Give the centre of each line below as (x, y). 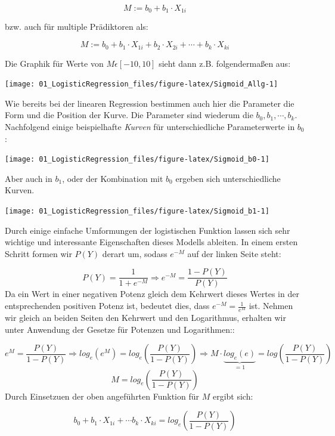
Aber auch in (29, 178)
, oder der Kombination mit (113, 178)
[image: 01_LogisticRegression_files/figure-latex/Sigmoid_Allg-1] (142, 84)
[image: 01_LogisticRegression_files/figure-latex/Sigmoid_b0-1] (137, 160)
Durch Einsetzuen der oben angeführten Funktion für (102, 396)
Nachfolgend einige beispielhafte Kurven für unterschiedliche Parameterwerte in (150, 126)
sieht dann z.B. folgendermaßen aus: (225, 63)
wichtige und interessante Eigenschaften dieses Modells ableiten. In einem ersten (151, 242)
